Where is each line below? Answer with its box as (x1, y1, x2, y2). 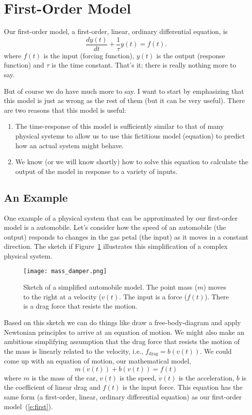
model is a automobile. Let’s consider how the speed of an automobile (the (4, 222, 226, 232)
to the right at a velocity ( (23, 291, 102, 301)
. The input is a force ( (119, 291, 187, 301)
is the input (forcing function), (43, 50, 134, 60)
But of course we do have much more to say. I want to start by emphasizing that (4, 86, 244, 96)
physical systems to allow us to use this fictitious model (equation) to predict (15, 130, 245, 140)
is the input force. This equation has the (122, 382, 243, 392)
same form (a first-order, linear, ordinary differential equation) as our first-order (4, 391, 242, 401)
